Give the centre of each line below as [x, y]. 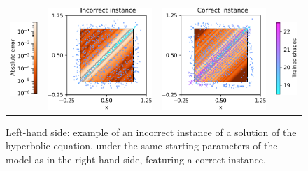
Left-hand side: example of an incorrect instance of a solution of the [151, 132]
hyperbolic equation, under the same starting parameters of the [142, 146]
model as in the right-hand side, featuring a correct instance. [136, 159]
